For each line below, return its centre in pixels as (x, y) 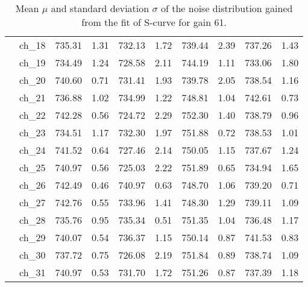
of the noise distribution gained (227, 8)
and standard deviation (100, 8)
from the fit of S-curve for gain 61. (154, 22)
